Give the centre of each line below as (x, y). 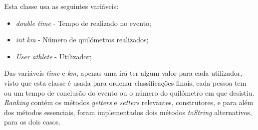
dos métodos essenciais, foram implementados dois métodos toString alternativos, (128, 112)
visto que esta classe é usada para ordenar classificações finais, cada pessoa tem (125, 82)
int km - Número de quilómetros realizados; (82, 40)
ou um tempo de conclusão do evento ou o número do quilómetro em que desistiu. (129, 92)
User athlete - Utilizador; (54, 56)
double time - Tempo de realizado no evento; (84, 23)
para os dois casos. (32, 122)
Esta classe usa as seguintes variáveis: (61, 6)
